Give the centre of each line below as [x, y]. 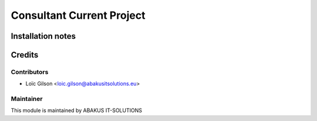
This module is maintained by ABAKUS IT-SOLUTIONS [76, 110]
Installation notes [43, 36]
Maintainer [27, 99]
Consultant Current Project [78, 15]
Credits [25, 55]
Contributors [30, 72]
